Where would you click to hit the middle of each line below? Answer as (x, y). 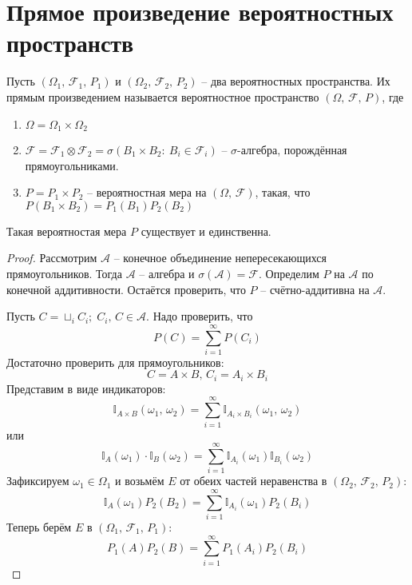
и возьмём (139, 481)
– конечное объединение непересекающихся (220, 258)
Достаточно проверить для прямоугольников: (115, 362)
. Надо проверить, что (200, 316)
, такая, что (283, 192)
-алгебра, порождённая (292, 149)
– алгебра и (167, 273)
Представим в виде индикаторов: (86, 388)
